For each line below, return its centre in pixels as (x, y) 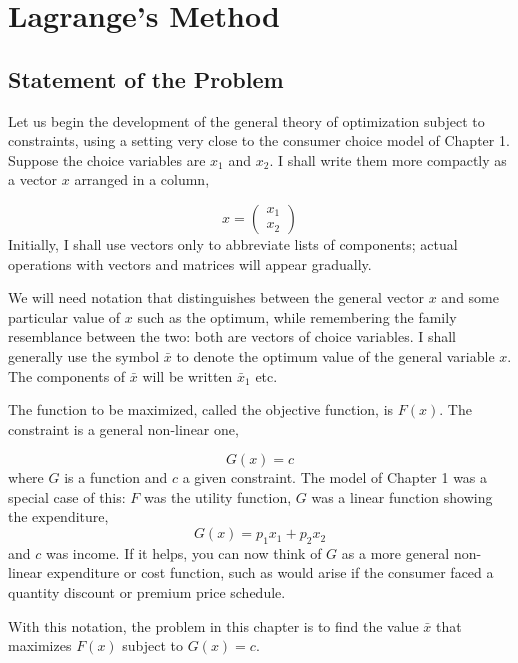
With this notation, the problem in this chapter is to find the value (213, 625)
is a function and (116, 477)
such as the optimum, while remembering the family (297, 316)
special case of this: (67, 496)
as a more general (395, 552)
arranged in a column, (142, 179)
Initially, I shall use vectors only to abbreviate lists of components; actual (233, 243)
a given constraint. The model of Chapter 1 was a (335, 477)
